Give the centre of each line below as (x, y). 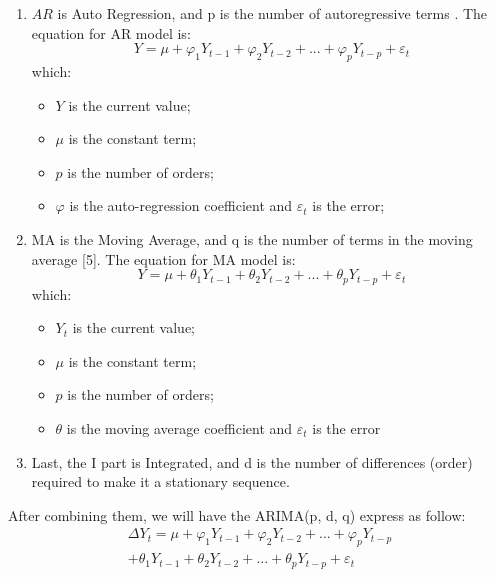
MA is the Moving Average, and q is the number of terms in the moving (252, 238)
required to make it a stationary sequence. (160, 481)
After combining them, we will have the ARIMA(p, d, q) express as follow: (237, 514)
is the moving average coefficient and (179, 427)
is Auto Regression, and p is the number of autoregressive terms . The (272, 13)
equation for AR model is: (111, 32)
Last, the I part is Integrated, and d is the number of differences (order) (252, 461)
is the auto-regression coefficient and (181, 205)
